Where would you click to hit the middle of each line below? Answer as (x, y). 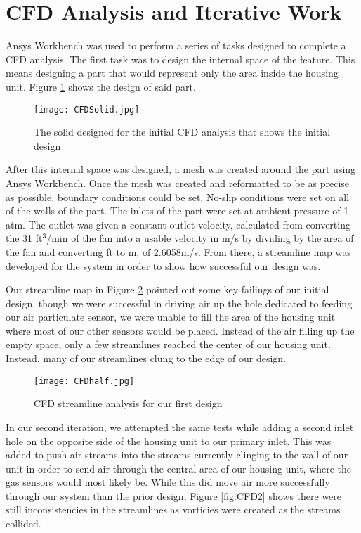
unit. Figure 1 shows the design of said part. (101, 86)
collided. (24, 524)
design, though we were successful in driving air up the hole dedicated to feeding (179, 303)
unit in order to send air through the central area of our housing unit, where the (179, 468)
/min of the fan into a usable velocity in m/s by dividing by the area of (200, 238)
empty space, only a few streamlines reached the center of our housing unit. (168, 344)
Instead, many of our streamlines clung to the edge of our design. (146, 358)
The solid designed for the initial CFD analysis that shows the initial (182, 132)
